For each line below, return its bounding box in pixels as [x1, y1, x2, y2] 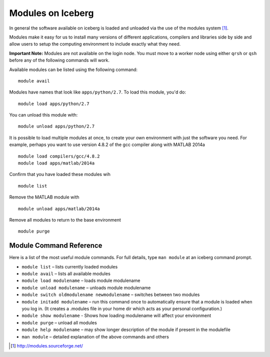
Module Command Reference [9, 241, 102, 250]
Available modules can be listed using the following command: [9, 66, 137, 72]
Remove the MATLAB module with [9, 194, 79, 200]
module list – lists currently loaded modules [21, 263, 118, 269]
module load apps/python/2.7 [18, 100, 89, 106]
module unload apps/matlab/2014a [18, 205, 100, 211]
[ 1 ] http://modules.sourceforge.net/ [10, 342, 83, 348]
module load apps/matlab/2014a [18, 160, 95, 166]
